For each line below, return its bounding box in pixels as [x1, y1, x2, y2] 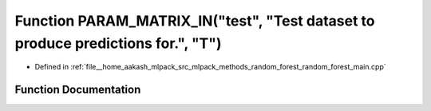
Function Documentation [14, 83, 141, 97]
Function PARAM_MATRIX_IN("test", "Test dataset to [14, 12, 375, 30]
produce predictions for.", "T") [14, 34, 223, 52]
